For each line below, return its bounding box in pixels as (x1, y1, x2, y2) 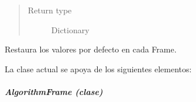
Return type (27, 4, 72, 16)
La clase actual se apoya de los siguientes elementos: (5, 62, 192, 75)
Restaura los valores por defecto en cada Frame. (5, 43, 177, 55)
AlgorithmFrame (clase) (5, 85, 103, 97)
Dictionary (51, 23, 90, 36)
